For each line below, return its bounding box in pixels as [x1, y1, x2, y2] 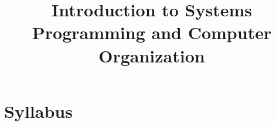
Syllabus [4, 99, 73, 123]
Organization [98, 43, 205, 67]
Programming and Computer [32, 20, 272, 44]
